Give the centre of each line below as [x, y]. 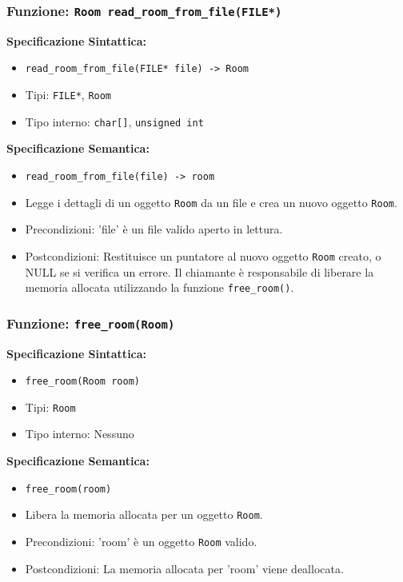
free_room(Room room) [82, 382]
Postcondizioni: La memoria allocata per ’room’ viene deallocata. [184, 568]
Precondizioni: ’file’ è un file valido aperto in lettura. [154, 229]
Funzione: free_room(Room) [91, 323]
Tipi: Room [50, 407]
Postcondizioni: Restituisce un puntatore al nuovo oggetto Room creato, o [203, 255]
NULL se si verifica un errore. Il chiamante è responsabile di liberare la [200, 271]
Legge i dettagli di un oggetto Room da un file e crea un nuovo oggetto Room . [211, 202]
